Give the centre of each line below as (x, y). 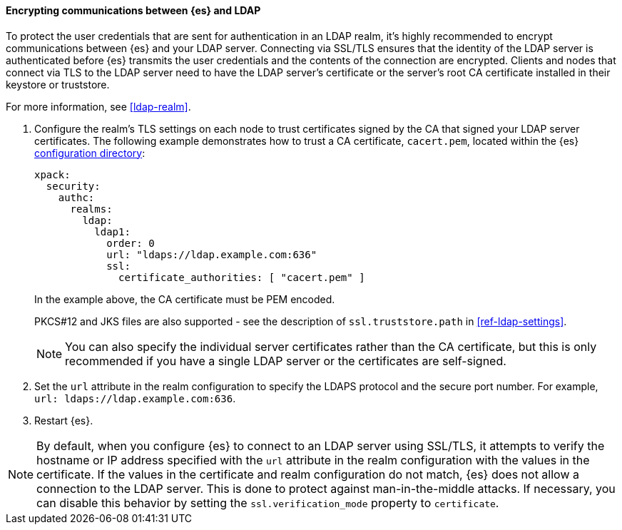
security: (73, 186)
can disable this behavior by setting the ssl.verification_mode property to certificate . (268, 503)
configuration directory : (90, 153)
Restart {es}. (64, 420)
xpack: (52, 174)
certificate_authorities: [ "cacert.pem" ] (242, 277)
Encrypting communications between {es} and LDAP (133, 10)
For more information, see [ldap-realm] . (98, 106)
